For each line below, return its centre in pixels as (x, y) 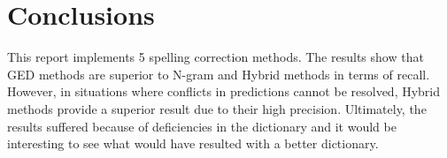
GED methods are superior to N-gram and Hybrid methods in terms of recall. (219, 74)
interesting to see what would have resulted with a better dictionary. (193, 143)
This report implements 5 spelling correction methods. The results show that (216, 57)
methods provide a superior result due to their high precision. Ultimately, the (217, 108)
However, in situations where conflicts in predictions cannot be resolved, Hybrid (224, 91)
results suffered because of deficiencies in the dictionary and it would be (202, 126)
